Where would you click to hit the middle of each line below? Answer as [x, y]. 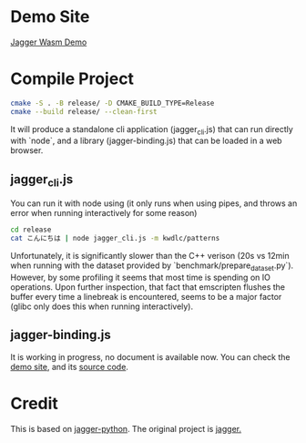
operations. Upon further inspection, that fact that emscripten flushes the [148, 287]
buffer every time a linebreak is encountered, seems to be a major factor [146, 296]
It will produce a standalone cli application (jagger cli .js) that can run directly [152, 130]
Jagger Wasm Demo [49, 42]
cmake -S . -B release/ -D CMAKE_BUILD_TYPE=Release [112, 103]
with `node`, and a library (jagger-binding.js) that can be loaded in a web [146, 141]
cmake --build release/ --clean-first [84, 111]
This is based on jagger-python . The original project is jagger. [126, 428]
